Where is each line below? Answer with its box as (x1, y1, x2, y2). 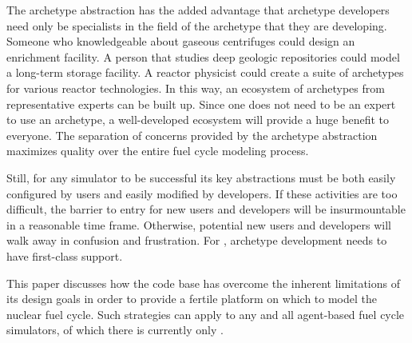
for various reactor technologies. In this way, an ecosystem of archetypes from (6, 79, 385, 96)
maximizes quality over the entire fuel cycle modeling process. (6, 142, 309, 159)
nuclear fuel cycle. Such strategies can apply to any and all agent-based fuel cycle (6, 305, 405, 322)
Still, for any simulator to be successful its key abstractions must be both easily (6, 169, 396, 185)
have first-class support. (6, 247, 123, 264)
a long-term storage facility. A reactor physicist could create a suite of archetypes (6, 64, 404, 81)
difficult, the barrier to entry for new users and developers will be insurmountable (6, 201, 406, 217)
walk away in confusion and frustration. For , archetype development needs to (6, 232, 387, 249)
